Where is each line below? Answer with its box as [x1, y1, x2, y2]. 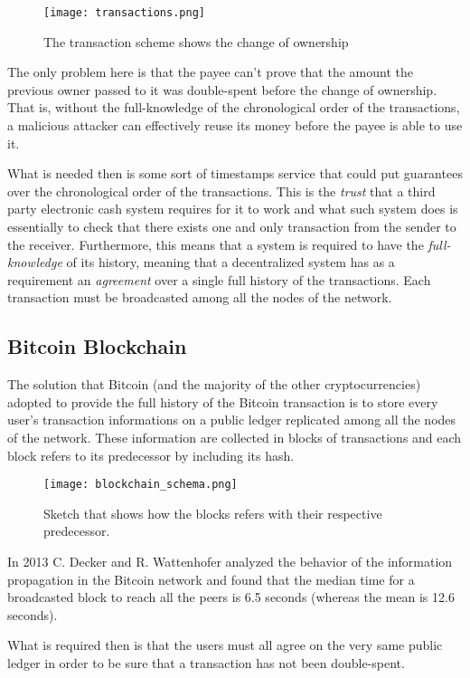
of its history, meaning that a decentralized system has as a [66, 253, 395, 272]
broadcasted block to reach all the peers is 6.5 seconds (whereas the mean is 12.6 [7, 587, 455, 606]
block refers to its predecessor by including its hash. [7, 445, 295, 464]
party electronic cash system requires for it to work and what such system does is [7, 199, 458, 218]
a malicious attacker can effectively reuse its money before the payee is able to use [7, 116, 463, 135]
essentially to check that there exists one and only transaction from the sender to [7, 217, 456, 235]
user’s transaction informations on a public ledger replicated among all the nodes [7, 410, 456, 429]
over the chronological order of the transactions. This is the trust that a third [7, 181, 436, 200]
